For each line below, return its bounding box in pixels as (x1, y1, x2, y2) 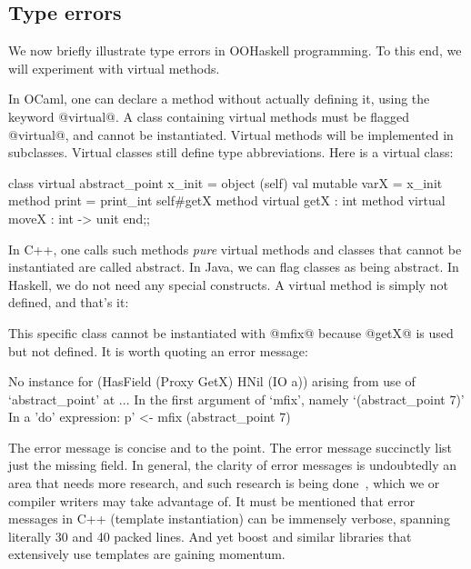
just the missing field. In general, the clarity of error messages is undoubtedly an (8, 455, 457, 474)
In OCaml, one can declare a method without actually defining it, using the (8, 89, 430, 108)
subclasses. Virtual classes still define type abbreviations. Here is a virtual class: (8, 143, 454, 162)
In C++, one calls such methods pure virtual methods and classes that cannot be (8, 239, 462, 258)
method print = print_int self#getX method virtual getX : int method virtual (8, 191, 446, 210)
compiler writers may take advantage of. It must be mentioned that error (8, 491, 416, 510)
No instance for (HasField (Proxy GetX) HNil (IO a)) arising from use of (8, 372, 416, 391)
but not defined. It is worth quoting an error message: (8, 341, 308, 360)
